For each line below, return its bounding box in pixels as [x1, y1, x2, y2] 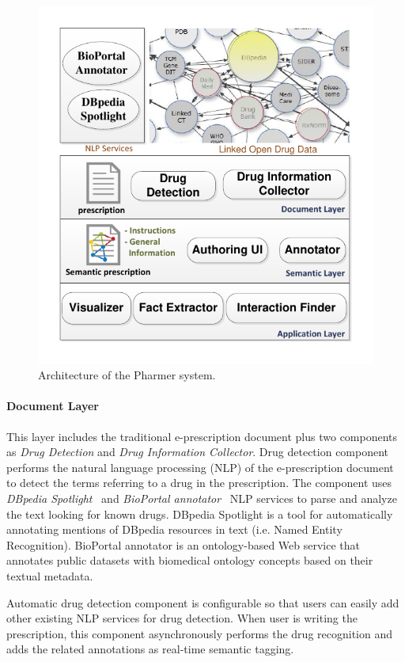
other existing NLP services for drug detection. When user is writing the [6, 610, 358, 626]
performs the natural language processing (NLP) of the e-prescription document [6, 458, 394, 475]
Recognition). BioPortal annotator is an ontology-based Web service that [6, 536, 361, 553]
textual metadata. [6, 567, 93, 584]
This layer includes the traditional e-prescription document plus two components [6, 428, 398, 444]
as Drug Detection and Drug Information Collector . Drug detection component [6, 443, 389, 460]
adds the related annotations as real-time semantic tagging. [6, 641, 294, 657]
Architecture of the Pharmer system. [38, 367, 216, 383]
